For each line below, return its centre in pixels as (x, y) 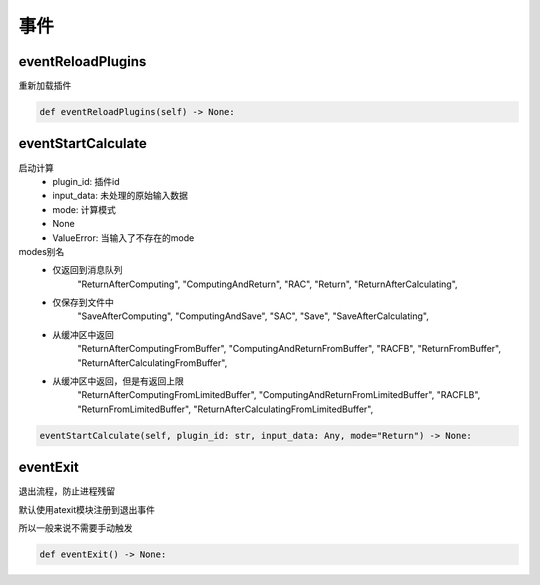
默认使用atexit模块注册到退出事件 (86, 509)
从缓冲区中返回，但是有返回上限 (118, 381)
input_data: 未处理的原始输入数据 (120, 196)
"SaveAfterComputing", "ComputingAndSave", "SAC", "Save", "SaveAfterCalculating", (253, 316)
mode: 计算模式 (84, 209)
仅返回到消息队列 (87, 270)
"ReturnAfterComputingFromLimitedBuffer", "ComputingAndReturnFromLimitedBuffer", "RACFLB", (279, 395)
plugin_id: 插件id (86, 181)
